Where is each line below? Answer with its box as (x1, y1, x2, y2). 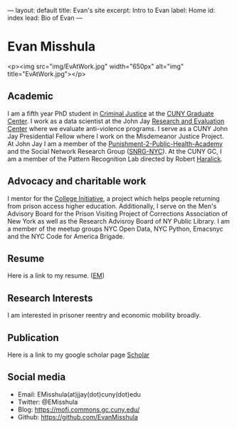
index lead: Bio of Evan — (7, 14, 83, 22)
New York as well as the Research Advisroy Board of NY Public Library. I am (7, 216, 230, 225)
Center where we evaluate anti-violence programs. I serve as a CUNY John (7, 124, 228, 132)
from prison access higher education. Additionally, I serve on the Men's (7, 202, 217, 210)
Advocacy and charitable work (7, 175, 147, 187)
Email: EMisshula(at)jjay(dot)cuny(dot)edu (17, 390, 141, 398)
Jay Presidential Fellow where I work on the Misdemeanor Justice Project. (7, 132, 224, 140)
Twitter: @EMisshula (17, 397, 78, 406)
